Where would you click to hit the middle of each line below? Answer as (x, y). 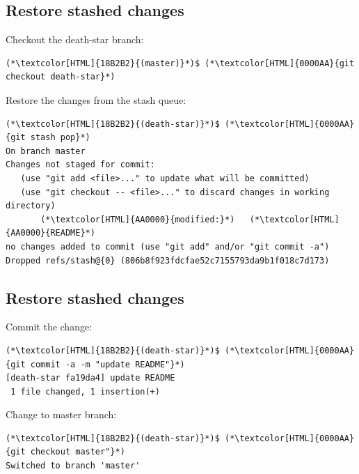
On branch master (46, 151)
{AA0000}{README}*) (50, 233)
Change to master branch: (61, 414)
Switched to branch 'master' (73, 466)
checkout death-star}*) (61, 77)
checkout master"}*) (78, 452)
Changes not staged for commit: (80, 165)
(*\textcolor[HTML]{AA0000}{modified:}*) (138, 219)
